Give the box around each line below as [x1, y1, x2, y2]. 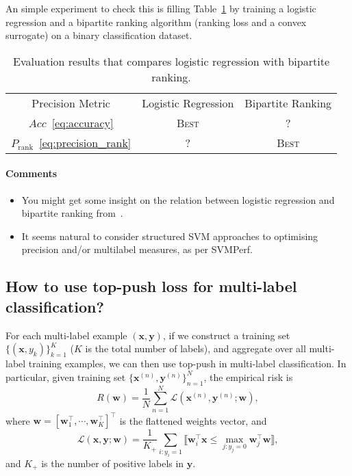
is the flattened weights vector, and [119, 413, 267, 427]
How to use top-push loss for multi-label [5, 276, 297, 297]
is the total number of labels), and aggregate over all [85, 341, 306, 356]
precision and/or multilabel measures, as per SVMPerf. [21, 242, 253, 256]
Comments [5, 166, 57, 181]
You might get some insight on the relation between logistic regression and [21, 192, 335, 207]
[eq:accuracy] [51, 114, 114, 131]
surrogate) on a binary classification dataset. [5, 28, 192, 42]
